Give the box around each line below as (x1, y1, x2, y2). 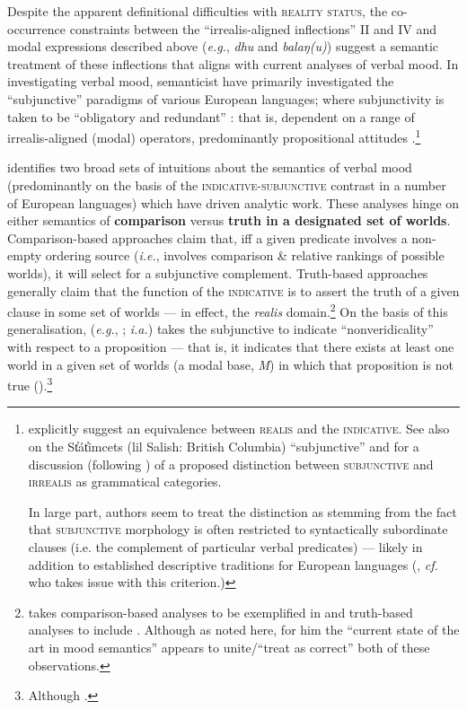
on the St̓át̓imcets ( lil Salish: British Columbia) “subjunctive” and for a (28, 437, 419, 456)
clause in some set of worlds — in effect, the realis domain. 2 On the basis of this (7, 300, 448, 320)
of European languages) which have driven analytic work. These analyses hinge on (7, 193, 460, 212)
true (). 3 (7, 373, 53, 394)
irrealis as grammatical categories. (28, 472, 222, 491)
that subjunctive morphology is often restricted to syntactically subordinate (28, 520, 448, 539)
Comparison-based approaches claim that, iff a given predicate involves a (7, 228, 408, 247)
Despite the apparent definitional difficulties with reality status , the (7, 2, 388, 20)
